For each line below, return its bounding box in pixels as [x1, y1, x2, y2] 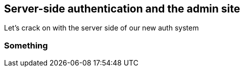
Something [4, 40, 48, 50]
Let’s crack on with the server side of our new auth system [4, 23, 199, 32]
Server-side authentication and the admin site [4, 2, 240, 15]
